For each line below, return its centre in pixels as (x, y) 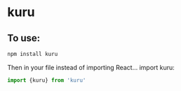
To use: (24, 38)
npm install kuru (33, 54)
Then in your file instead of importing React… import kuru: (91, 67)
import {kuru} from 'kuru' (47, 80)
